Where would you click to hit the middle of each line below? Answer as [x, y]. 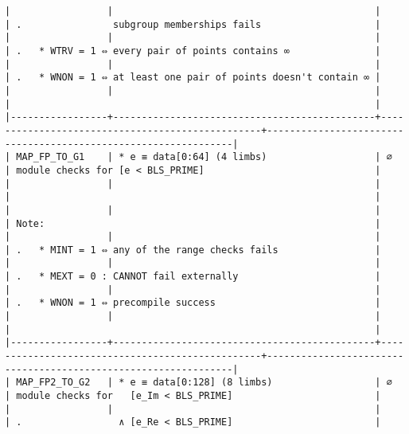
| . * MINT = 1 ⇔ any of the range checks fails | [193, 250]
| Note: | [193, 223]
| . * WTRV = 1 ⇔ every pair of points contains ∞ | [193, 51]
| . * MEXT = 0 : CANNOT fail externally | [193, 277]
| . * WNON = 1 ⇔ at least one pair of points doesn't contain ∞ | [193, 78]
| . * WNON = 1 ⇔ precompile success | [193, 303]
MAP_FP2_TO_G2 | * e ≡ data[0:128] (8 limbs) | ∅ [204, 383]
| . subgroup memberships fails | [193, 24]
